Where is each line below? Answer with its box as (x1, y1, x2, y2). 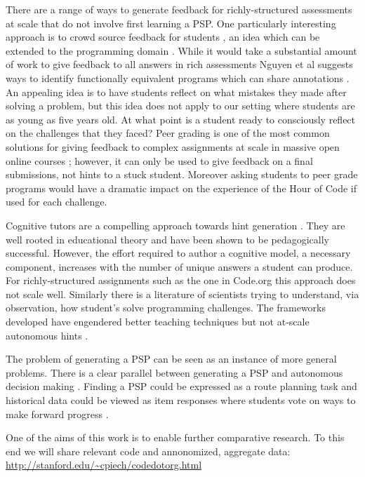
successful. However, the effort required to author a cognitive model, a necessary (6, 246, 351, 260)
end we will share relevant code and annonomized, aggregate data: (6, 443, 291, 458)
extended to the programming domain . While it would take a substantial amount (6, 43, 357, 58)
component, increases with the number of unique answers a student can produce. (6, 259, 353, 274)
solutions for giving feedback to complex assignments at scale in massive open (6, 139, 340, 154)
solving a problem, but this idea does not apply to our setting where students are (6, 98, 355, 113)
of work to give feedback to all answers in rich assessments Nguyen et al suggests (6, 57, 353, 72)
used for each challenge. (6, 194, 107, 209)
